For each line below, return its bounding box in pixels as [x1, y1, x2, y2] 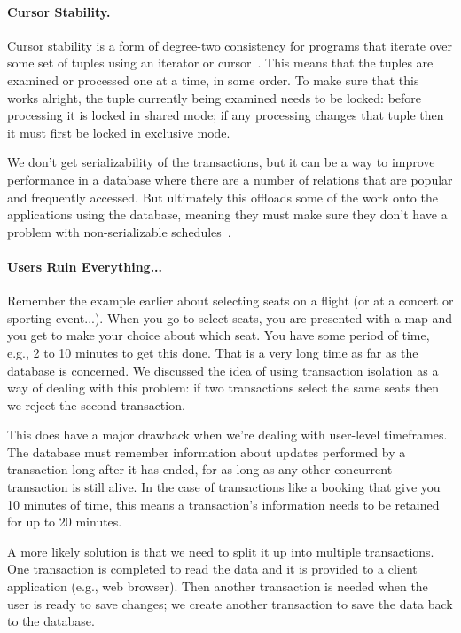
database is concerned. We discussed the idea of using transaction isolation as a [7, 360, 439, 379]
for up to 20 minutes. [7, 512, 122, 531]
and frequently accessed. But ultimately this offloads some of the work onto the [7, 187, 438, 206]
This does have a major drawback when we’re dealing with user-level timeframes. [7, 425, 448, 444]
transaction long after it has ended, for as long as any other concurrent [7, 460, 393, 479]
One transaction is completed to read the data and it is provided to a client [7, 559, 418, 578]
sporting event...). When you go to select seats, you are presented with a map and [7, 308, 453, 327]
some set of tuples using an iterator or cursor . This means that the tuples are [7, 53, 434, 72]
